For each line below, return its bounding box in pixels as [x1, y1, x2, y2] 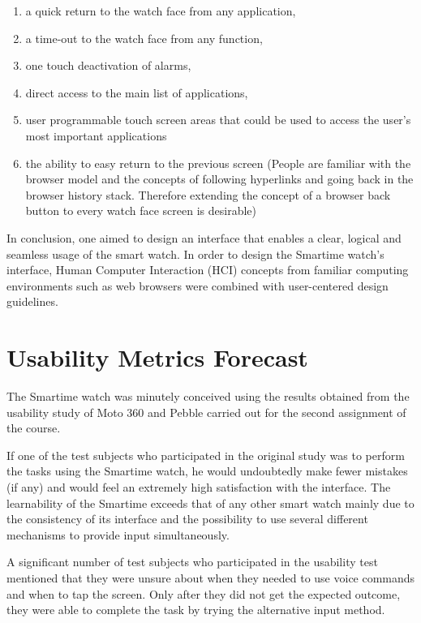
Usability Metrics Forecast [6, 341, 308, 374]
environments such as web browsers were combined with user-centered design [6, 277, 389, 294]
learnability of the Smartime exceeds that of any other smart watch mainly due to [6, 494, 415, 511]
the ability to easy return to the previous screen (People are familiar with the [25, 154, 411, 171]
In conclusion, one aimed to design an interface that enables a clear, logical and [6, 229, 402, 246]
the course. [6, 419, 61, 436]
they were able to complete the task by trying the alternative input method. [6, 601, 385, 618]
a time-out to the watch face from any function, [25, 29, 263, 46]
